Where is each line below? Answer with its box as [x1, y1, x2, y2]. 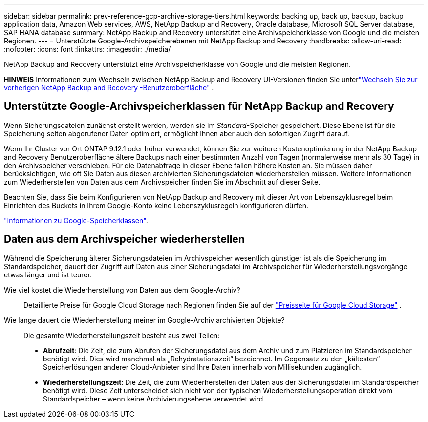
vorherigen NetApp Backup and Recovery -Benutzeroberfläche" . [4, 84, 214, 92]
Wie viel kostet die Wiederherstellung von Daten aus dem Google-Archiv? [4, 285, 240, 294]
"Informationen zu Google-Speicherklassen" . [4, 216, 148, 225]
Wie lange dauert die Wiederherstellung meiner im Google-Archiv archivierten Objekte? [4, 316, 285, 324]
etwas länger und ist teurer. [4, 270, 92, 279]
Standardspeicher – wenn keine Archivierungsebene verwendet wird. [43, 394, 265, 403]
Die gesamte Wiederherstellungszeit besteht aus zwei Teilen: [23, 331, 220, 339]
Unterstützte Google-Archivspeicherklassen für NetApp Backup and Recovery [4, 100, 394, 113]
